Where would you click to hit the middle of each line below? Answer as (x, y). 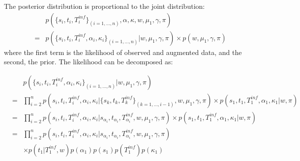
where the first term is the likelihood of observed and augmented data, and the (123, 52)
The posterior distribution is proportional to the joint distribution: (105, 6)
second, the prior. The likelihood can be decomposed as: (89, 62)
